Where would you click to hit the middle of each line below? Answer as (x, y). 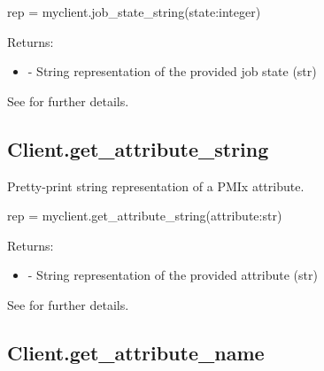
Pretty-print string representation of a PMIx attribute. (156, 185)
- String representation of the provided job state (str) (172, 71)
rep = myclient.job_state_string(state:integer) (134, 12)
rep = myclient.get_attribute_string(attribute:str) (145, 216)
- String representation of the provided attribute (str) (173, 275)
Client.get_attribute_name (136, 352)
